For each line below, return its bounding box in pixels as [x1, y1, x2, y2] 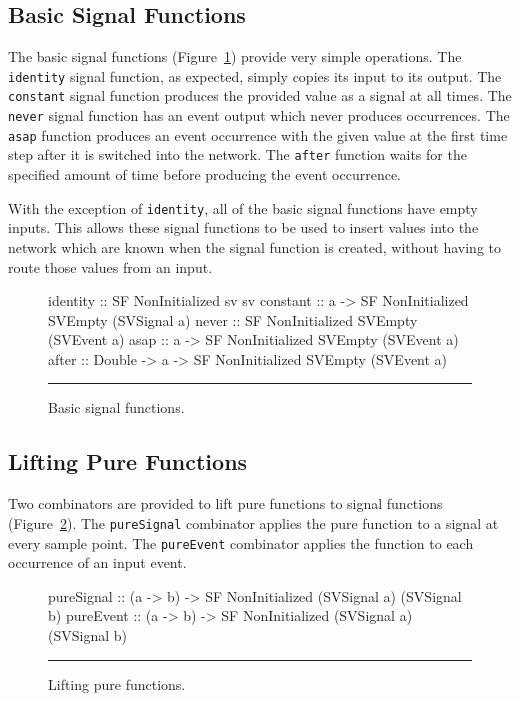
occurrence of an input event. [8, 552, 187, 573]
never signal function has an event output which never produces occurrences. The [8, 105, 510, 126]
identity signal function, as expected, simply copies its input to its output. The [8, 65, 502, 86]
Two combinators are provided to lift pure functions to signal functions [8, 493, 443, 514]
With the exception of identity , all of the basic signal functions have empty [8, 197, 478, 218]
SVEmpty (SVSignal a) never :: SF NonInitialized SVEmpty [48, 309, 418, 330]
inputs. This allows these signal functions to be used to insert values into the [8, 217, 479, 238]
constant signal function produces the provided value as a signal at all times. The [8, 85, 512, 106]
